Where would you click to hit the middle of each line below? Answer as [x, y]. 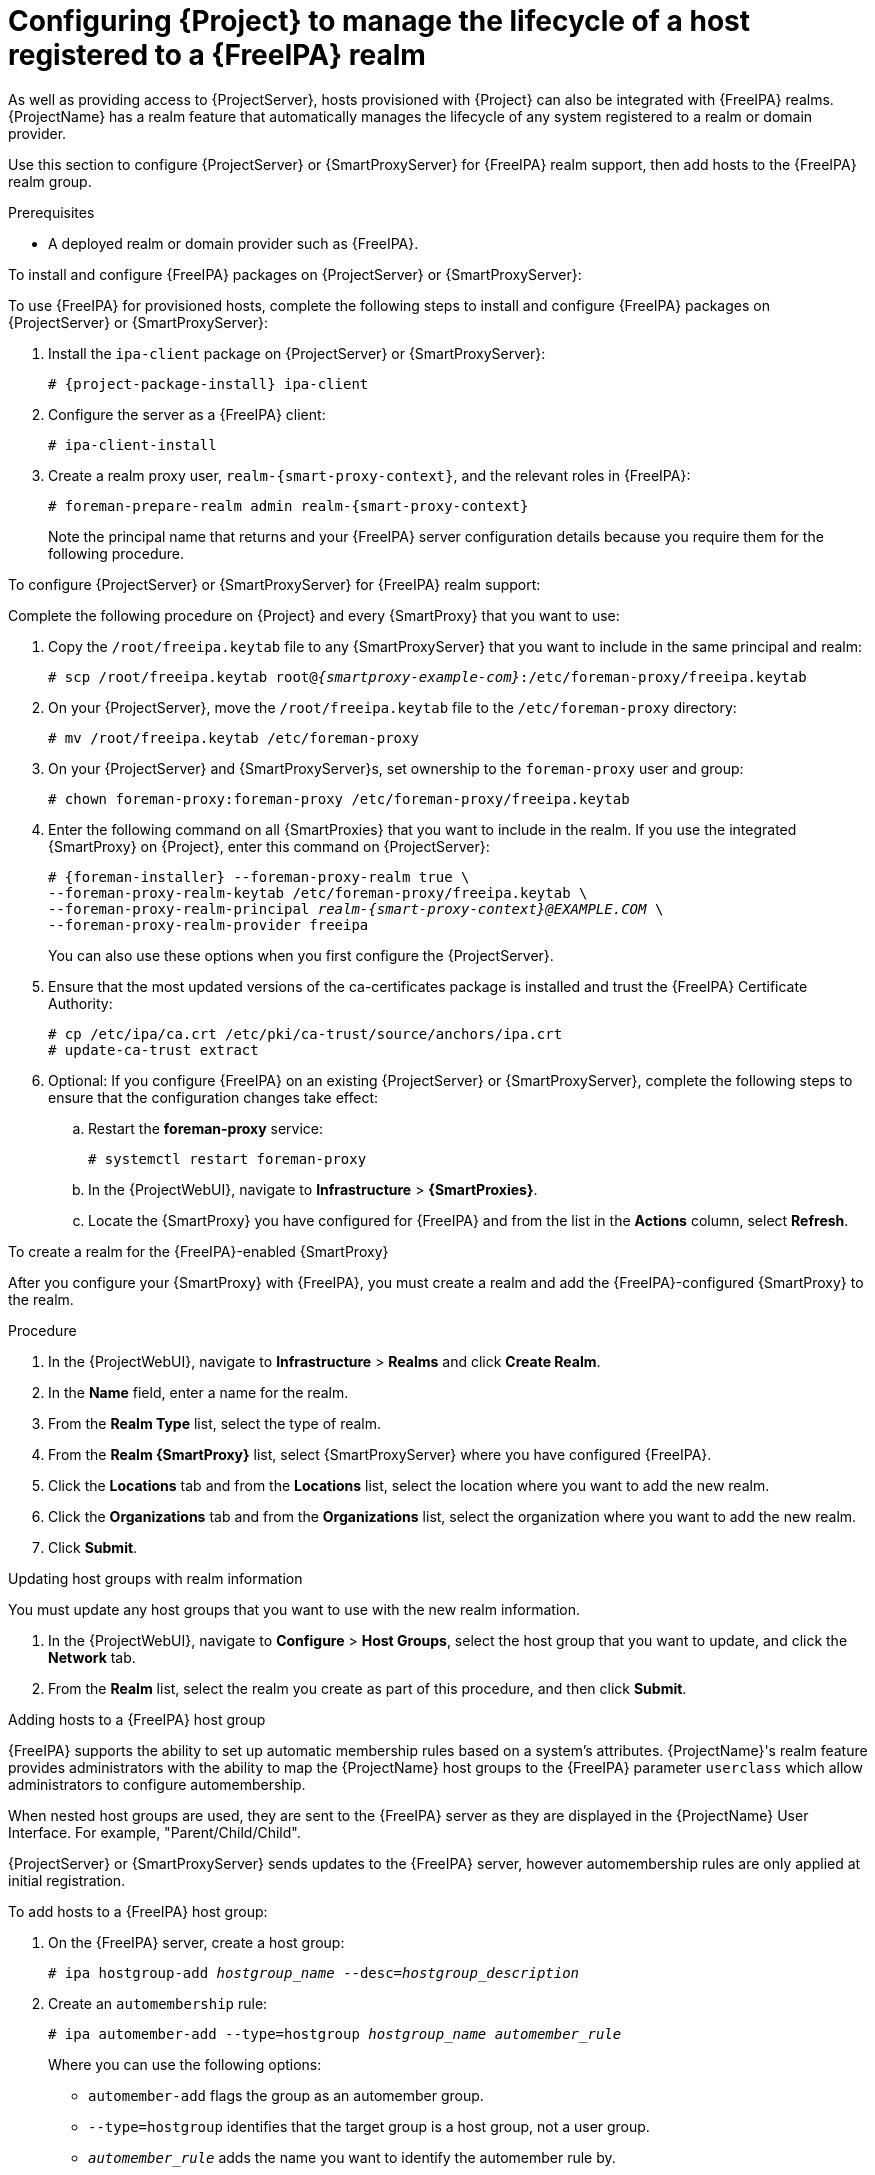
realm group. [50, 181]
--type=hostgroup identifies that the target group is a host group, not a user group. [369, 2126]
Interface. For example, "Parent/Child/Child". [154, 1832]
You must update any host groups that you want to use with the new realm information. [294, 1609]
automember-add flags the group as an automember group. [286, 2095]
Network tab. [92, 1657]
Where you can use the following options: [185, 2064]
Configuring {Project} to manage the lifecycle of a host [379, 21]
